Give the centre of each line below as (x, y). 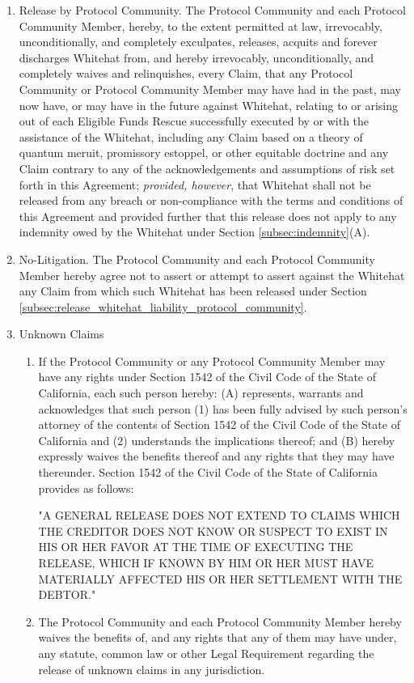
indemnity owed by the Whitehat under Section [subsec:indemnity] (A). (194, 232)
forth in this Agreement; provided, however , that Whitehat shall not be (195, 184)
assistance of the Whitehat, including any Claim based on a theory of (191, 136)
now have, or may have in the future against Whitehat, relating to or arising (208, 105)
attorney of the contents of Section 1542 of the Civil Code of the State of (219, 424)
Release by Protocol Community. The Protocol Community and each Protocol (212, 10)
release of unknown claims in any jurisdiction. (152, 669)
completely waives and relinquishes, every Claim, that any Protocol (186, 73)
